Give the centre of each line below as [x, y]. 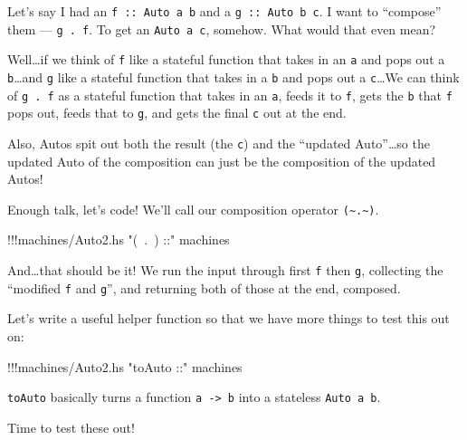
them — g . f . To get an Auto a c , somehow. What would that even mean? [222, 29]
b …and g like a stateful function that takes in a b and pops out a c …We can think [233, 77]
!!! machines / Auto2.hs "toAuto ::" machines [125, 366]
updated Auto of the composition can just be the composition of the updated [222, 161]
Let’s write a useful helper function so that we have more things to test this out [229, 318]
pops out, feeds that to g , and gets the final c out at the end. [177, 113]
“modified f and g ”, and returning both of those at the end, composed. [204, 287]
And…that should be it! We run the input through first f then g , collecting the [225, 270]
